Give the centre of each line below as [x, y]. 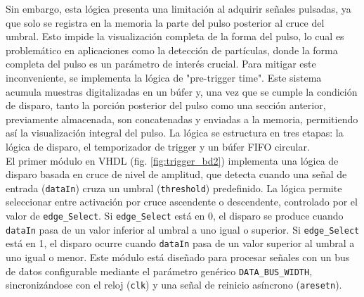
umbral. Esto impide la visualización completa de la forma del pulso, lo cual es [175, 36]
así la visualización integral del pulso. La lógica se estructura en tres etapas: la [175, 133]
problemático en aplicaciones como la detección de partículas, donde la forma [172, 50]
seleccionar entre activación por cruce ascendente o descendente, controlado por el [182, 202]
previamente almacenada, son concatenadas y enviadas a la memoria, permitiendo [182, 119]
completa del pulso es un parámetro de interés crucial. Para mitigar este [161, 64]
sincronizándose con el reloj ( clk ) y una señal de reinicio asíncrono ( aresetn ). [174, 285]
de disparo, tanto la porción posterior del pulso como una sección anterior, [166, 105]
